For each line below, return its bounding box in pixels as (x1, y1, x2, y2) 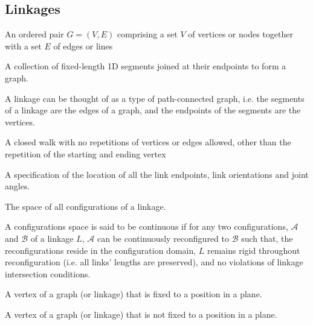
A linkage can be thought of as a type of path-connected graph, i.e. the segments (5, 92, 305, 104)
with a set (5, 39, 42, 52)
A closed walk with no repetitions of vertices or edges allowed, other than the (5, 136, 291, 148)
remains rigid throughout (207, 244, 300, 256)
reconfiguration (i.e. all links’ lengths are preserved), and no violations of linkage (5, 256, 303, 268)
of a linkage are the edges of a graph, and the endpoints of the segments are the (5, 104, 301, 116)
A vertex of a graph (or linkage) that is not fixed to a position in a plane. (5, 308, 277, 320)
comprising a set (117, 28, 178, 40)
